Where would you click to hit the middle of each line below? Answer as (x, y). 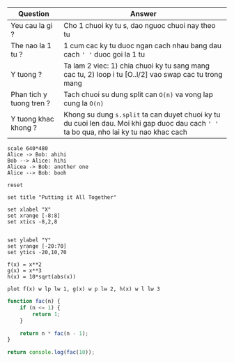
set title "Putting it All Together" (62, 198)
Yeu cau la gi (32, 25)
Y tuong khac (32, 119)
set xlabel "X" (29, 209)
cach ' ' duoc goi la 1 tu (104, 54)
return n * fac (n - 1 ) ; (54, 333)
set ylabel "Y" (29, 240)
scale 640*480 (28, 149)
